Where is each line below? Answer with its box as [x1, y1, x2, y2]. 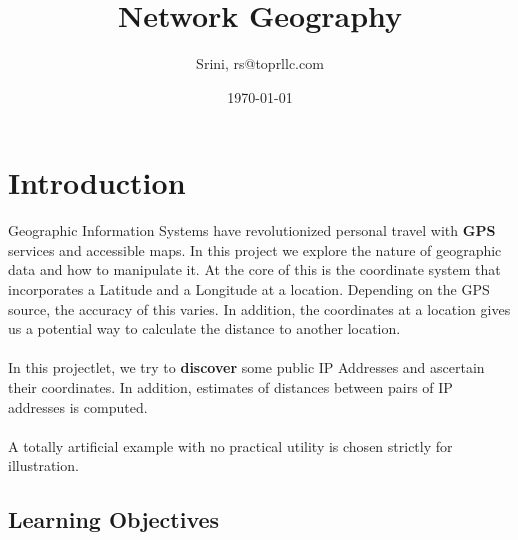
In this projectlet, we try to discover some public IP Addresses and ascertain [8, 357, 485, 378]
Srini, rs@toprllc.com [196, 53, 324, 74]
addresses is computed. [8, 396, 148, 417]
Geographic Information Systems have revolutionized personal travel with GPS [8, 220, 496, 241]
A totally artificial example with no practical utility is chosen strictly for [8, 435, 453, 456]
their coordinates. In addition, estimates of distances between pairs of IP [8, 377, 453, 397]
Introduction [8, 162, 186, 203]
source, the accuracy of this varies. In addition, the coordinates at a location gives [8, 298, 511, 319]
